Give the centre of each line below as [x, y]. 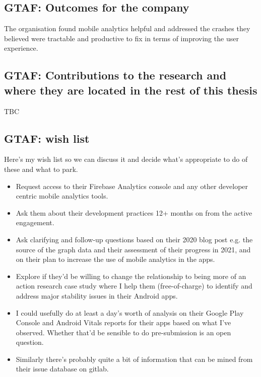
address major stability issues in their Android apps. [97, 295]
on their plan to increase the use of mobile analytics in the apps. [115, 259]
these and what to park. [41, 169]
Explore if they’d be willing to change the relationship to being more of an [131, 276]
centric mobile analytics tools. [62, 196]
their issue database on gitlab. [62, 369]
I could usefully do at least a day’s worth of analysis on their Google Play [130, 312]
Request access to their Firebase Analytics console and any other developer [132, 186]
